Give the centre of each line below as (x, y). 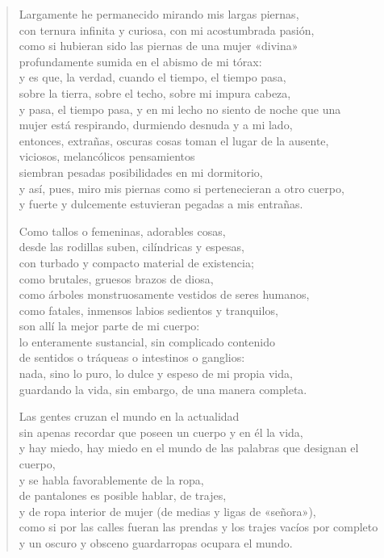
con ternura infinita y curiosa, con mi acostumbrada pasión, (167, 29)
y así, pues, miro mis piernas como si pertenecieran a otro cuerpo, (182, 188)
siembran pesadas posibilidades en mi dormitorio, (141, 172)
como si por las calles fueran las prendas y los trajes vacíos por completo (198, 527)
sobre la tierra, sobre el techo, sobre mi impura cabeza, (155, 92)
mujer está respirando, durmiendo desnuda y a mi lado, (156, 125)
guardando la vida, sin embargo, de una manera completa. (163, 389)
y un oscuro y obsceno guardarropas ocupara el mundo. (156, 543)
